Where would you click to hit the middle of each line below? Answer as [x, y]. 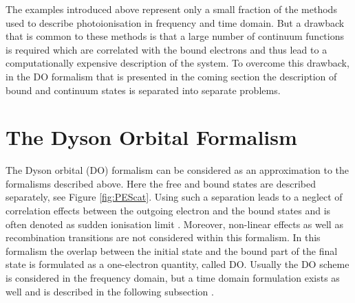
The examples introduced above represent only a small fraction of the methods [171, 9]
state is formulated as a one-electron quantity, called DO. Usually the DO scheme [177, 264]
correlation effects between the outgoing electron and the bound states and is [168, 211]
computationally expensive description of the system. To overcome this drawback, [177, 63]
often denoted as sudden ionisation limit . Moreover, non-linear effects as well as [174, 224]
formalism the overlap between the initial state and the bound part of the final [172, 250]
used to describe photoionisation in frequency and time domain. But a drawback [175, 22]
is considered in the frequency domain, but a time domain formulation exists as [173, 278]
